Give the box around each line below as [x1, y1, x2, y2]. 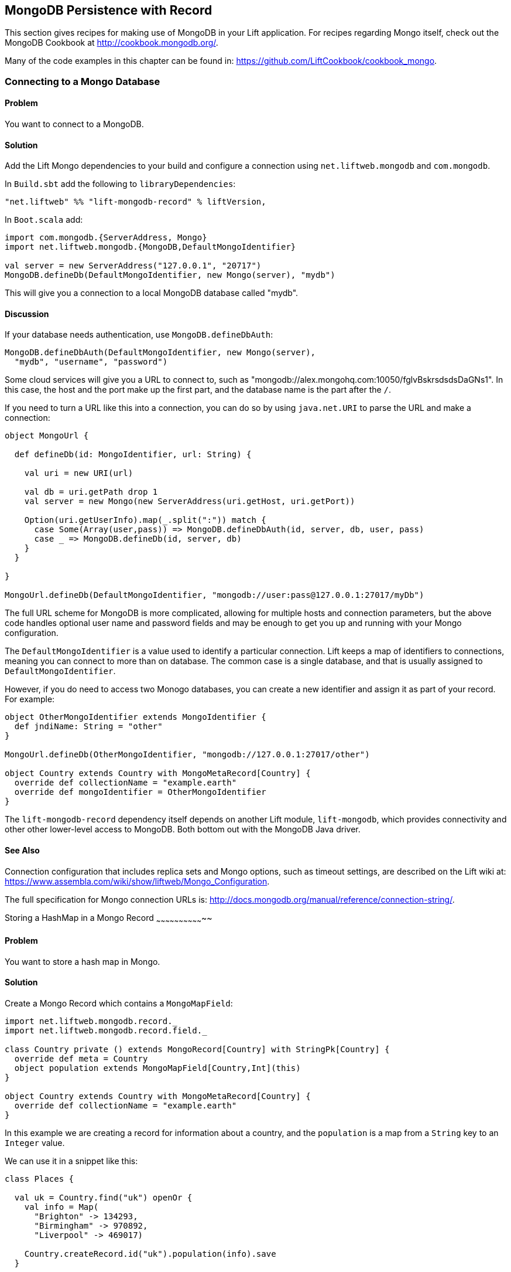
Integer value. [5, 1137, 65, 1148]
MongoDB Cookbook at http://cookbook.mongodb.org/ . [5, 38, 218, 48]
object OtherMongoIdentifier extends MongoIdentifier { [5, 712, 266, 722]
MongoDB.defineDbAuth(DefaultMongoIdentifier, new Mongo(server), [5, 348, 316, 358]
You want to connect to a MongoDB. [5, 119, 144, 130]
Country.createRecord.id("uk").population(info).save [24, 1249, 276, 1259]
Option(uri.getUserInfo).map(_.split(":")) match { [24, 515, 266, 525]
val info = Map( [24, 1202, 99, 1212]
